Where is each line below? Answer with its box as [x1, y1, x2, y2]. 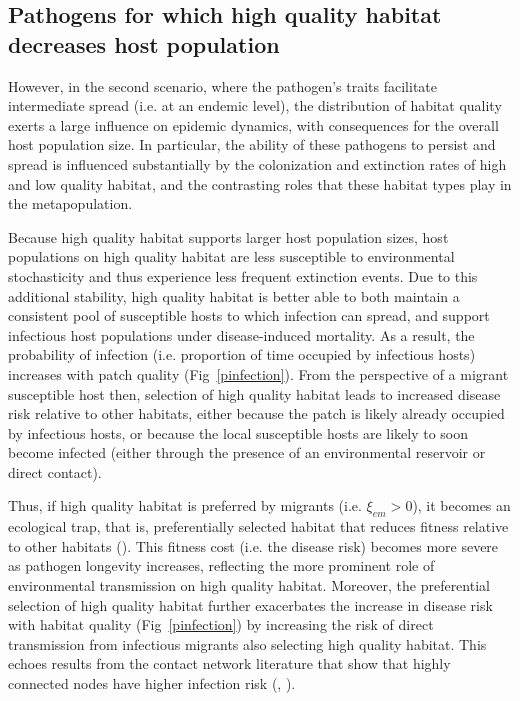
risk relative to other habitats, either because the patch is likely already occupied [8, 403, 505, 424]
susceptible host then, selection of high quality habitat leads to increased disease [8, 383, 501, 404]
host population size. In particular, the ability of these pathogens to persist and [8, 134, 496, 155]
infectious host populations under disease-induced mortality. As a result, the [8, 324, 475, 345]
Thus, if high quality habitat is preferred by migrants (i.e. [8, 495, 362, 516]
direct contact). [8, 461, 102, 482]
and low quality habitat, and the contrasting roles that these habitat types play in [8, 173, 512, 194]
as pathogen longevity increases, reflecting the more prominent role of [8, 555, 435, 576]
